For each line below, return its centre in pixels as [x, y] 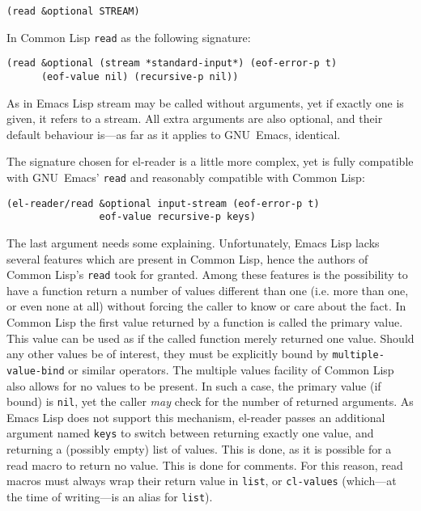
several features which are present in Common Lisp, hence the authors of [187, 258]
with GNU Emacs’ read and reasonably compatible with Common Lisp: [186, 177]
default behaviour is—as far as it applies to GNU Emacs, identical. [174, 134]
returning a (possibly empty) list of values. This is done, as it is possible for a [199, 449]
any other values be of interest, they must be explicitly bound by [168, 354]
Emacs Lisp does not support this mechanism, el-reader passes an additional [196, 417]
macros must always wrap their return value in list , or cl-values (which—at [202, 481]
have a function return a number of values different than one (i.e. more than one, [208, 290]
